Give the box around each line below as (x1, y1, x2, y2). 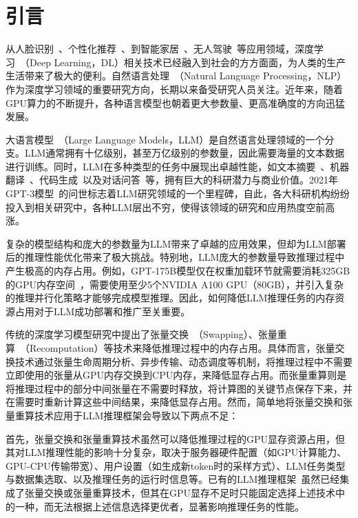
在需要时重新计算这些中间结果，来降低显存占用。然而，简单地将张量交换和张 (6, 395, 352, 409)
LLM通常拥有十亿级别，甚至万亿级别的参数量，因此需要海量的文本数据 (24, 146, 345, 160)
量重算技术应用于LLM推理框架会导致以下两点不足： (6, 408, 239, 422)
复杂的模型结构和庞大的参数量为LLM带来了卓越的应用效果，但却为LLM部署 (6, 236, 346, 250)
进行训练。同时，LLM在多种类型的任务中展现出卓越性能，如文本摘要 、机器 (6, 159, 350, 173)
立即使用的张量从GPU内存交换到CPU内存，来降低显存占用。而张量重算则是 (6, 368, 347, 382)
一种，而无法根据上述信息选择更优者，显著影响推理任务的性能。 (14, 499, 304, 513)
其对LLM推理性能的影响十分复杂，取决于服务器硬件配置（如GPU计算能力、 (6, 445, 347, 459)
